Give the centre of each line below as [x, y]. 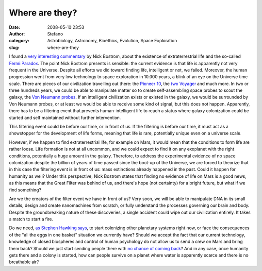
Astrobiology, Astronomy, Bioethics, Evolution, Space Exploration [112, 41]
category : [19, 41]
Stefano [55, 34]
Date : [15, 27]
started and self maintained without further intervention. [65, 118]
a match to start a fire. [31, 219]
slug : [14, 47]
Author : [17, 34]
